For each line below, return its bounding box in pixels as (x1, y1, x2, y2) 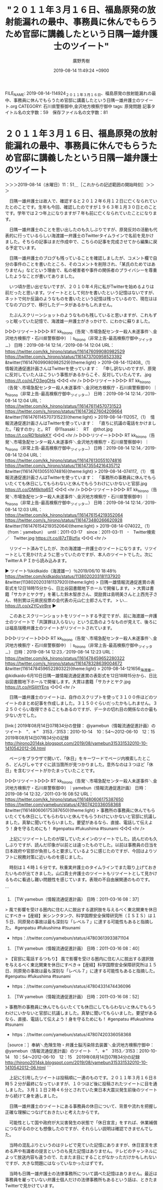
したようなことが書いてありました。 (5, 273, 77, 279)
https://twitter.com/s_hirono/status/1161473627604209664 (5, 408, 122, 414)
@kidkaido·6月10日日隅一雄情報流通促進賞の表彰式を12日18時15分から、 (5, 673, 149, 679)
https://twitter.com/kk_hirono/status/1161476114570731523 (5, 403, 122, 409)
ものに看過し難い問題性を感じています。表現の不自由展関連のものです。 (9, 876, 153, 882)
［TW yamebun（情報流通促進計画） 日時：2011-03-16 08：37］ (12, 896, 142, 902)
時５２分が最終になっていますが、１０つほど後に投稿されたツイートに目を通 (5, 1081, 158, 1087)
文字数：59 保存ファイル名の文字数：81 (26, 109, 108, 115)
